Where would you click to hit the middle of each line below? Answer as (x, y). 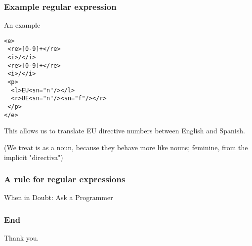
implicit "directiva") (34, 157)
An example (22, 25)
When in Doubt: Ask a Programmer (59, 197)
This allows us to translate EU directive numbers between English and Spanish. (125, 131)
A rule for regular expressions (65, 179)
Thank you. (21, 238)
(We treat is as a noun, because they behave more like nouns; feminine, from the (126, 147)
